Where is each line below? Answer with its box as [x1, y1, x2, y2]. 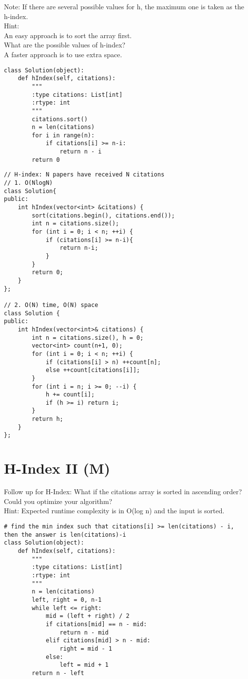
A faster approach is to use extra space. [4, 49, 122, 59]
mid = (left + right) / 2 [45, 613, 130, 620]
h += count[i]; [45, 391, 95, 398]
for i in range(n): [32, 131, 95, 139]
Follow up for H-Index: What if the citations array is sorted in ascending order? [4, 486, 242, 497]
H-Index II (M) [4, 458, 111, 478]
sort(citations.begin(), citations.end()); [32, 212, 175, 219]
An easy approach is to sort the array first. [4, 30, 132, 40]
